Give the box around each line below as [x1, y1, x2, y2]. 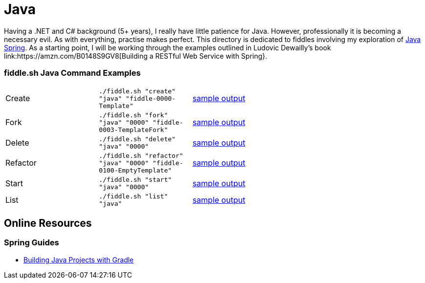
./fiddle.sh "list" [99, 192, 168, 200]
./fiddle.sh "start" [99, 175, 172, 183]
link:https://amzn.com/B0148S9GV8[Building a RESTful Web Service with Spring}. [4, 51, 268, 60]
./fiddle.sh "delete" [99, 135, 176, 143]
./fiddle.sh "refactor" [99, 152, 183, 159]
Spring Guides [4, 238, 59, 248]
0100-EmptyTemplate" [99, 166, 172, 174]
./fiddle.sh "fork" [99, 111, 168, 119]
